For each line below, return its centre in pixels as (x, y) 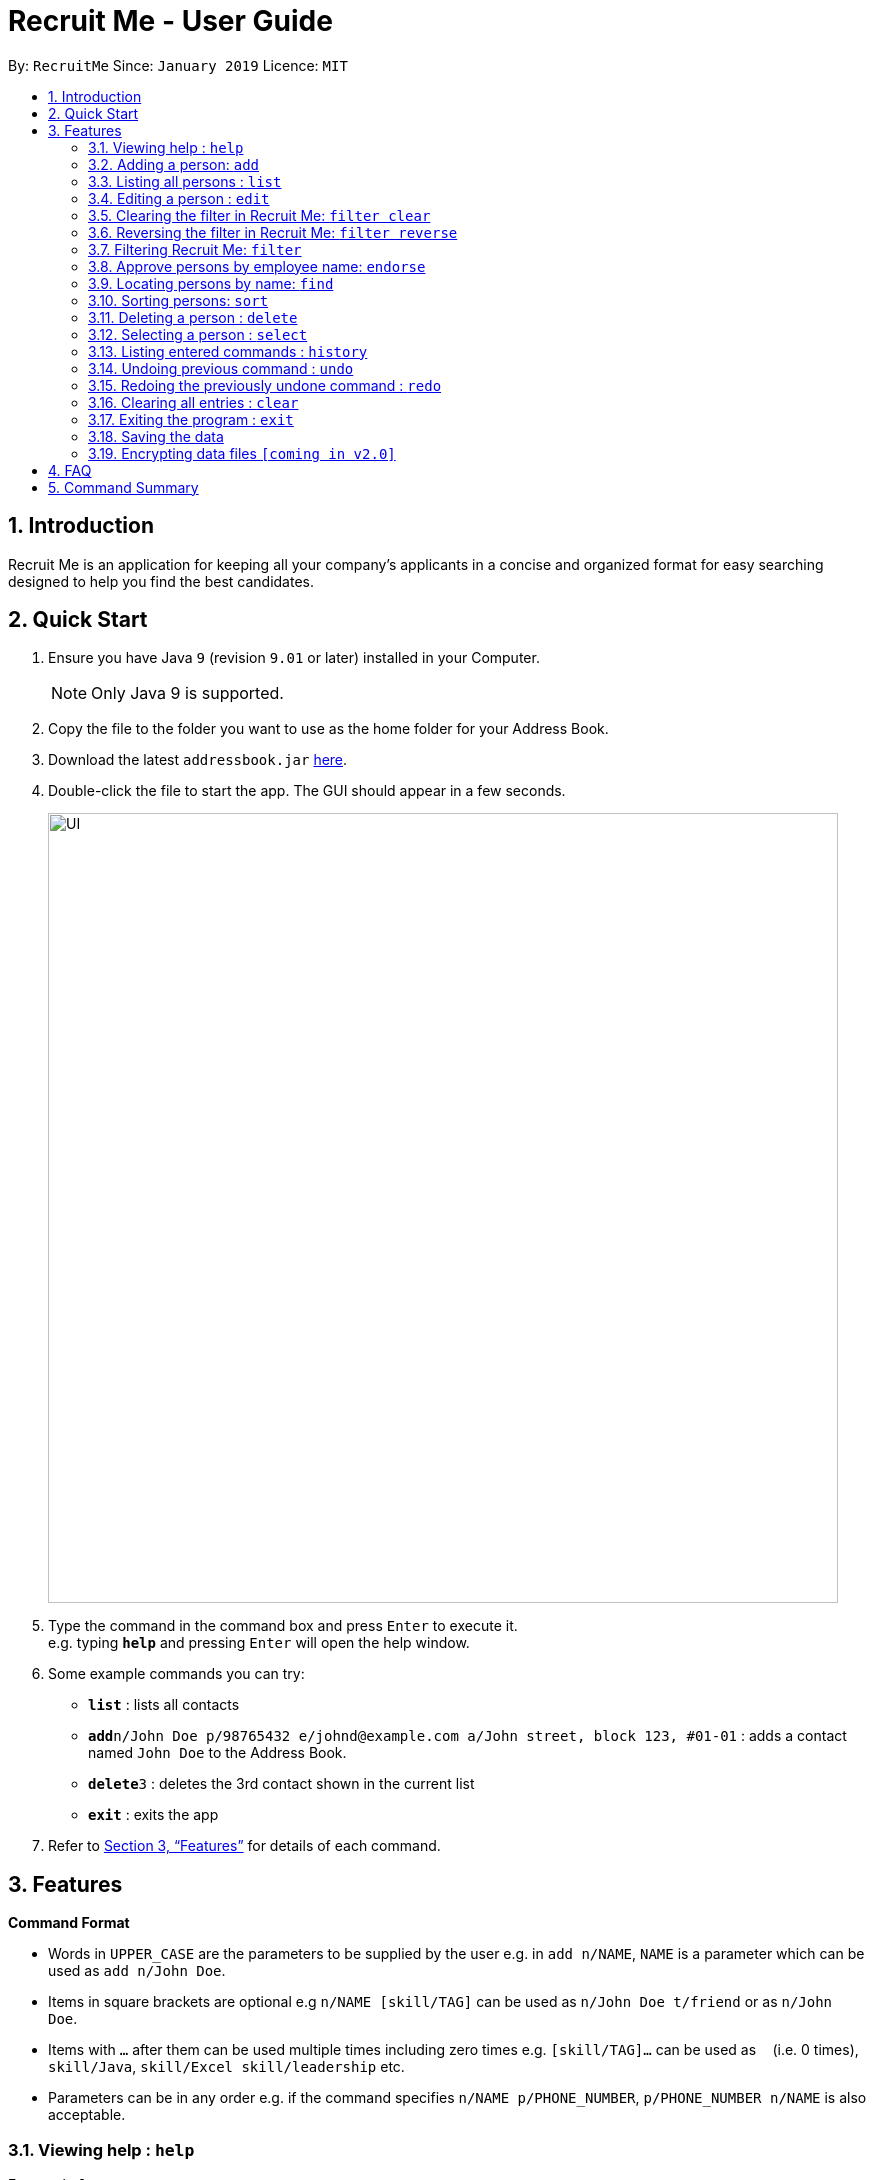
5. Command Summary (123, 487)
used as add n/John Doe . (137, 1971)
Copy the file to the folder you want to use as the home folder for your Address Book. (328, 729)
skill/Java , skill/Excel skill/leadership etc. (226, 2067)
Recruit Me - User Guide (170, 21)
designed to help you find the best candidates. (161, 581)
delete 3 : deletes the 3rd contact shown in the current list (281, 1784)
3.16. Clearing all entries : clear (193, 402)
